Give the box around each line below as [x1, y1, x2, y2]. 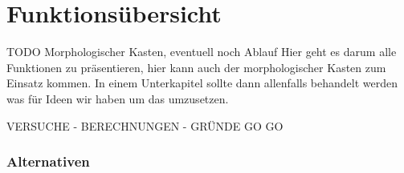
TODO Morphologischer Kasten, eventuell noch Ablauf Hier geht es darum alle [6, 43, 397, 60]
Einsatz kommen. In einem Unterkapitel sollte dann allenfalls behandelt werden [6, 74, 398, 91]
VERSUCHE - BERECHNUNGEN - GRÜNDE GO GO [6, 117, 284, 134]
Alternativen [6, 151, 90, 171]
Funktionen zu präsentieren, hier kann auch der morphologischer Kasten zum [6, 58, 386, 75]
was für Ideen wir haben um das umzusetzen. [6, 90, 229, 107]
